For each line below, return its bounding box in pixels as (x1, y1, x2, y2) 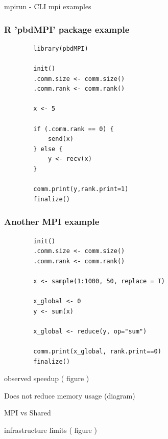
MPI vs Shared (4, 407, 51, 418)
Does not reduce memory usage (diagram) (4, 390, 135, 401)
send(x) (47, 135, 74, 143)
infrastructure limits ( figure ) (4, 425, 97, 435)
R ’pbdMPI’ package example (4, 23, 130, 35)
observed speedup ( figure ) (4, 373, 89, 384)
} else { (33, 145, 63, 153)
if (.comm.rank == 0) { (33, 125, 114, 133)
